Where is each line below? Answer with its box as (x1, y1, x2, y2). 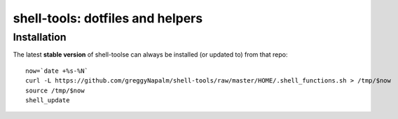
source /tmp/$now (25, 86, 85, 94)
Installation (13, 31, 67, 43)
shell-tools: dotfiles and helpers (13, 10, 203, 26)
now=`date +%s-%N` (25, 66, 89, 75)
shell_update (25, 96, 70, 104)
